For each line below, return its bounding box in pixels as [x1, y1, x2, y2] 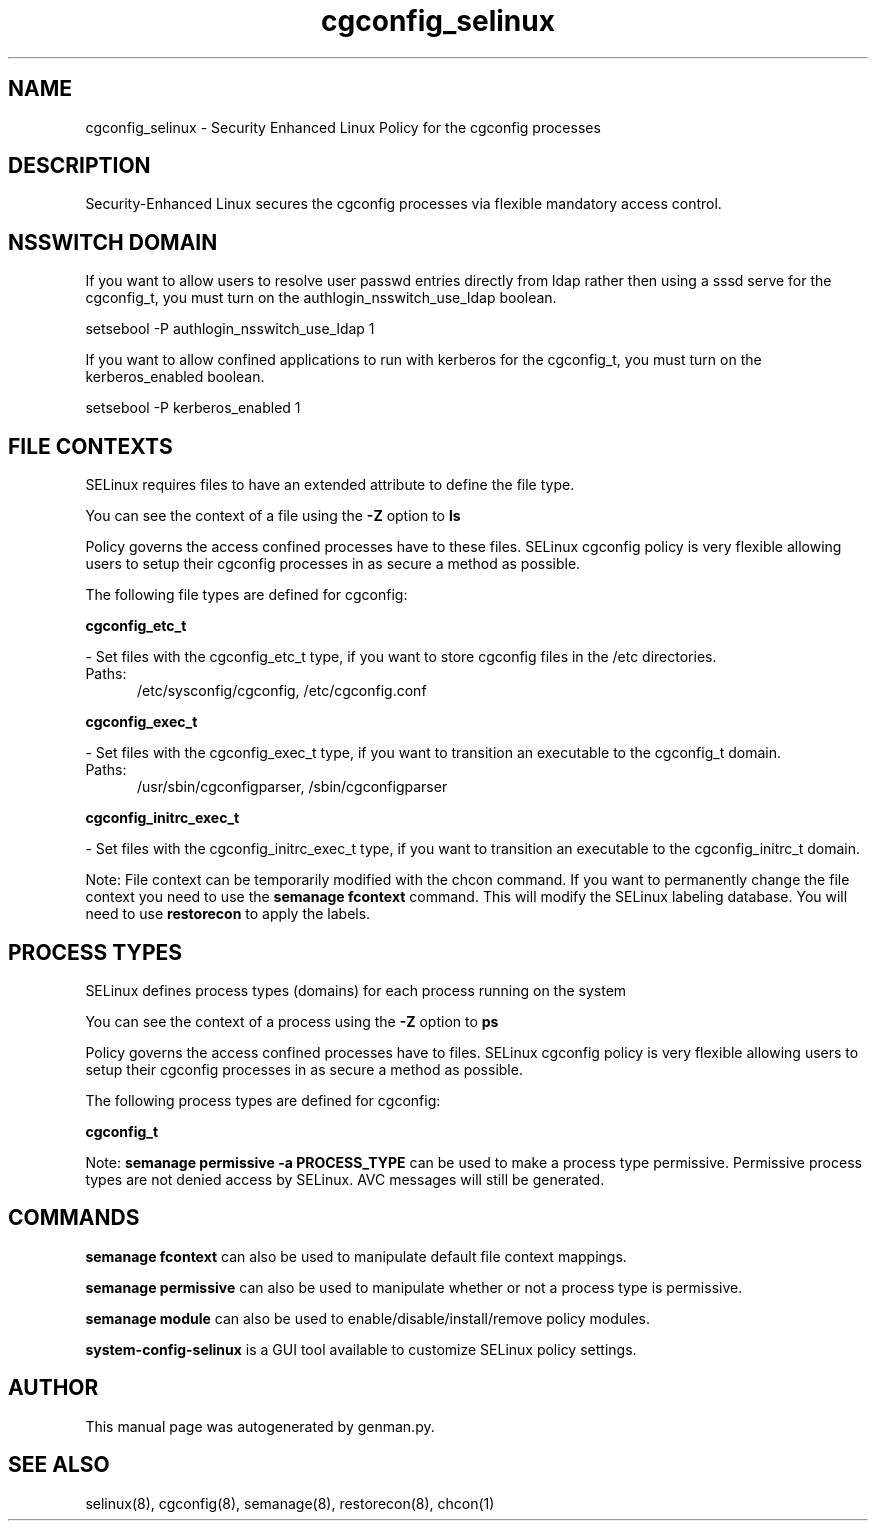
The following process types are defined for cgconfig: [85, 1091, 441, 1109]
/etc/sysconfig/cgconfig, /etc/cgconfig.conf [137, 682, 427, 700]
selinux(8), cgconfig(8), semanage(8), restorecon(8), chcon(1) [85, 1494, 495, 1512]
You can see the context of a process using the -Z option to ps [85, 1012, 499, 1030]
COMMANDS [8, 1205, 140, 1231]
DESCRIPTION [8, 153, 151, 179]
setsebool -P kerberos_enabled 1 [85, 399, 301, 417]
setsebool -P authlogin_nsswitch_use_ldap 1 [85, 320, 375, 338]
